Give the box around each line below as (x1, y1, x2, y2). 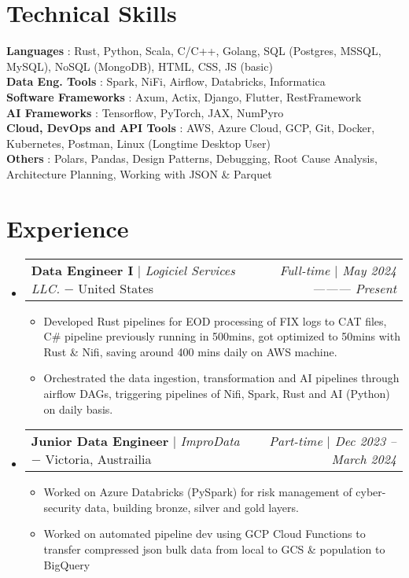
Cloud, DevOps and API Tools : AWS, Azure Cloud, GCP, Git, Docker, (6, 120, 375, 136)
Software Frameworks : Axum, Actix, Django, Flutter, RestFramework (6, 88, 362, 105)
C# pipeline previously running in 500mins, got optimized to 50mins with (43, 328, 400, 344)
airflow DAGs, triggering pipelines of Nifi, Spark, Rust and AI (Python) (43, 385, 390, 401)
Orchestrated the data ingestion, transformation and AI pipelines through (43, 370, 400, 386)
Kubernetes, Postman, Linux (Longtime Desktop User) (6, 134, 271, 151)
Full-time (279, 260, 330, 279)
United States (78, 278, 153, 297)
